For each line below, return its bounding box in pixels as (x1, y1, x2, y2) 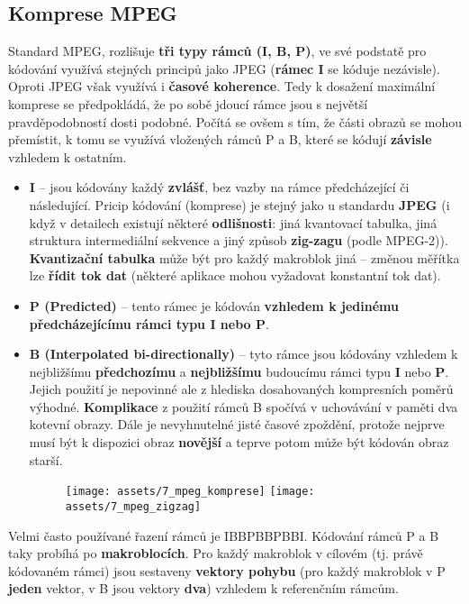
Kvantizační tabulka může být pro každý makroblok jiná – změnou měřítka (29, 248, 460, 267)
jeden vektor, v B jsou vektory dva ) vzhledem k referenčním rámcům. (8, 579, 399, 598)
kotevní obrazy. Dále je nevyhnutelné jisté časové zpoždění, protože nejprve (29, 415, 445, 434)
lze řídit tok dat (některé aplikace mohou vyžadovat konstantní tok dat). (29, 266, 441, 285)
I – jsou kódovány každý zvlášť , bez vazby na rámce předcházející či (29, 178, 410, 197)
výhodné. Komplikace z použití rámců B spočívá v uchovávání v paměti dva (29, 397, 458, 416)
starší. (29, 450, 63, 469)
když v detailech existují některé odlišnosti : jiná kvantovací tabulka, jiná (29, 213, 437, 232)
